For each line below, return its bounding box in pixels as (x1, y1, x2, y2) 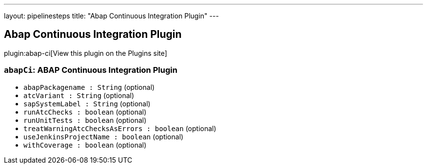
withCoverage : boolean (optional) (23, 140, 147, 149)
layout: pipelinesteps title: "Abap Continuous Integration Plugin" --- (4, 12, 219, 20)
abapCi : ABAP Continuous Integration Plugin (4, 65, 177, 75)
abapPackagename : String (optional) (23, 83, 155, 91)
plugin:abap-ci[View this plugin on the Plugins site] (4, 49, 167, 57)
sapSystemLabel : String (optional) (23, 99, 151, 108)
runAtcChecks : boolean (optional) (23, 107, 147, 116)
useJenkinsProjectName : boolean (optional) (23, 132, 184, 141)
